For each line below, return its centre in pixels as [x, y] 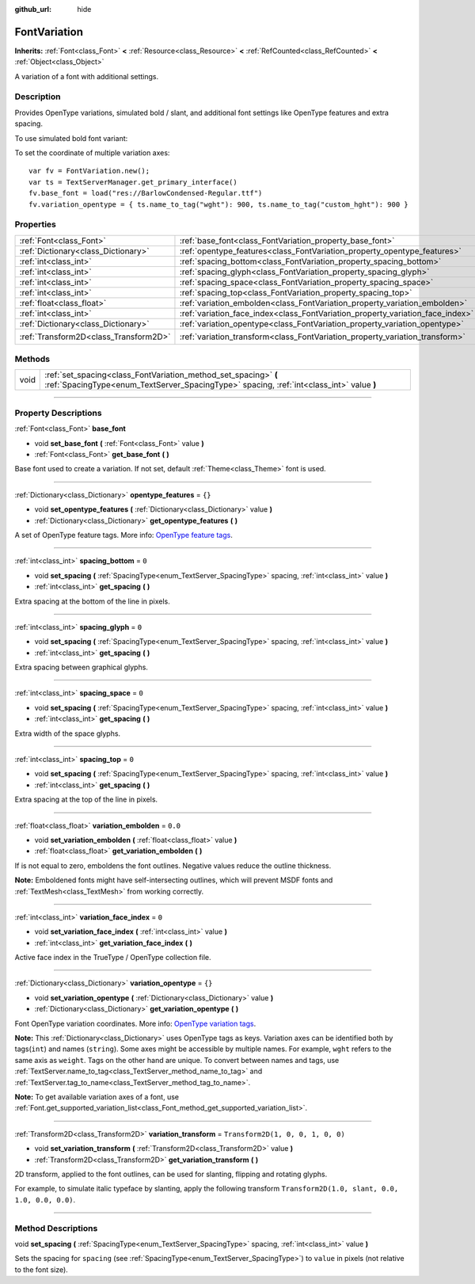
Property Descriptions [58, 413]
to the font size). [42, 1269]
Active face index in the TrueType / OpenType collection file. [113, 958]
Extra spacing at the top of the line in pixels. [86, 799]
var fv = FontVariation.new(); [89, 171]
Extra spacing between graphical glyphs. [81, 667]
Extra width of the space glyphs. [68, 733]
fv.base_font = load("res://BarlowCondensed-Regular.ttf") [146, 193]
